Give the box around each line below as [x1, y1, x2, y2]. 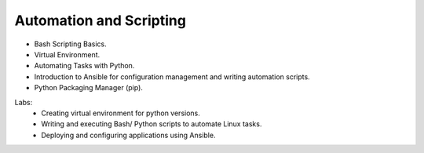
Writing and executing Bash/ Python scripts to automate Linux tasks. [41, 119, 262, 129]
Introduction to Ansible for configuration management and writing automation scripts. [34, 71, 310, 82]
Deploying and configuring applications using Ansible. [41, 130, 216, 140]
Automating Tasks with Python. [34, 61, 135, 71]
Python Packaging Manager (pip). [34, 83, 143, 93]
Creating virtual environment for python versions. [41, 108, 200, 118]
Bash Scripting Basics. [34, 39, 107, 49]
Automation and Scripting [14, 12, 186, 29]
